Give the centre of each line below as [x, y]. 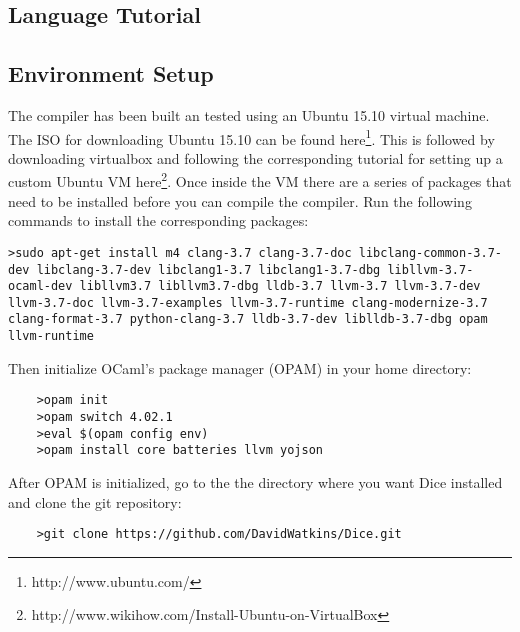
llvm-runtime [51, 336]
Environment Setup [111, 73]
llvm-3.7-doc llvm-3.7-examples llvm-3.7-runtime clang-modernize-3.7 [248, 302]
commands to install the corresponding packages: [158, 220]
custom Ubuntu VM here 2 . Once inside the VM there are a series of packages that [260, 180]
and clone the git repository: [95, 501]
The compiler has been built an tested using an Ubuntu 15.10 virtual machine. [249, 114]
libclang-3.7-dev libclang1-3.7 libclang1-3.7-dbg [208, 269]
